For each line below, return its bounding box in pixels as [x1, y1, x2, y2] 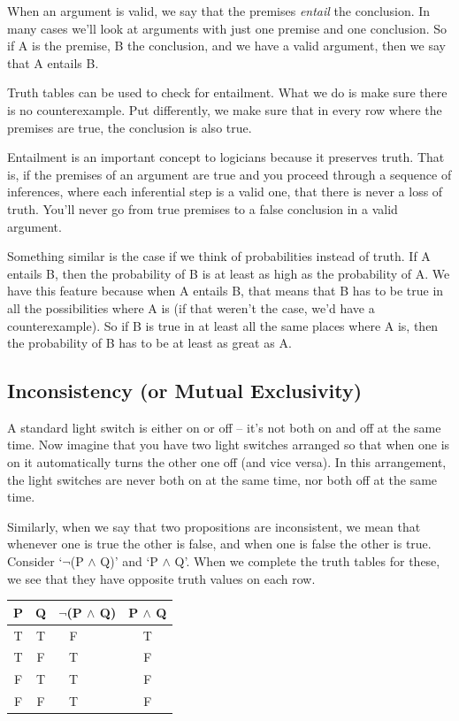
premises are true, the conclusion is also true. [7, 118, 252, 136]
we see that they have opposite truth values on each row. [7, 569, 316, 587]
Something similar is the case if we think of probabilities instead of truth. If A [7, 247, 431, 265]
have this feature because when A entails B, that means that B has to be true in [7, 281, 444, 300]
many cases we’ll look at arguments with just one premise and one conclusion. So [7, 19, 448, 37]
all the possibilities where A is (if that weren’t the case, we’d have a [7, 298, 375, 317]
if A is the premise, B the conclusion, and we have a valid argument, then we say [7, 36, 446, 55]
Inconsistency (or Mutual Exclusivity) [7, 377, 363, 404]
